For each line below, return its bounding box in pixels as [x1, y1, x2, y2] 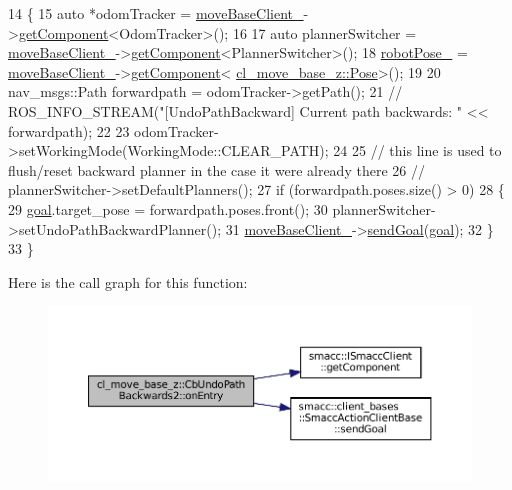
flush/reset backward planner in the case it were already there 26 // [8, 159, 425, 180]
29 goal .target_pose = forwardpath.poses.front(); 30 [8, 198, 328, 219]
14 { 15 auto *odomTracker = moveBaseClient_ [8, 3, 304, 23]
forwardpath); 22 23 [8, 120, 130, 141]
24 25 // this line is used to [333, 140, 502, 161]
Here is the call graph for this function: [8, 271, 248, 292]
